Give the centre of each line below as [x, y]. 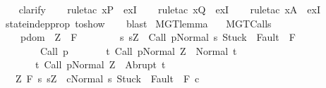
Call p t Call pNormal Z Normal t [138, 50]
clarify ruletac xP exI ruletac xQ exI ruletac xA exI [170, 9]
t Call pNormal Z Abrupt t [100, 64]
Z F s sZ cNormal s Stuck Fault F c [107, 78]
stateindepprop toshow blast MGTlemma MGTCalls [138, 23]
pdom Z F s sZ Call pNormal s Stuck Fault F [158, 37]
